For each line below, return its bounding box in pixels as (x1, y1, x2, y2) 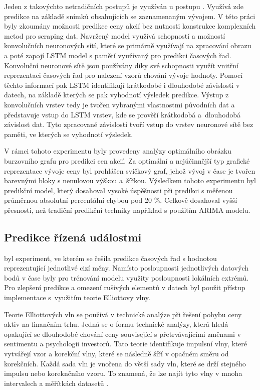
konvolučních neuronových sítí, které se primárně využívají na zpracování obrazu (4, 40, 251, 51)
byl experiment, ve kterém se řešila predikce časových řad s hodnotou (4, 252, 217, 263)
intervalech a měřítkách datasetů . (4, 377, 109, 388)
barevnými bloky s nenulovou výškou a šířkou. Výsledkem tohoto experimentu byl (4, 175, 256, 186)
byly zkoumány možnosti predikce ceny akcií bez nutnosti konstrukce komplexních (4, 21, 256, 31)
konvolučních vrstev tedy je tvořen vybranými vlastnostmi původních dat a (4, 99, 235, 109)
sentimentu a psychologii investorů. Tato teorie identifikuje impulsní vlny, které (4, 338, 247, 349)
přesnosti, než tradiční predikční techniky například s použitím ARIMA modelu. (4, 204, 250, 215)
